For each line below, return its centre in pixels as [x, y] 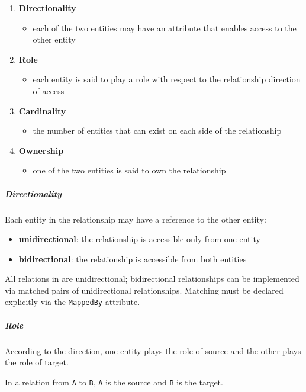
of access [49, 90]
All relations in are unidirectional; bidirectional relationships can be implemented [152, 279]
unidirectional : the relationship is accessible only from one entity [139, 239]
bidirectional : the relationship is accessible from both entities [133, 258]
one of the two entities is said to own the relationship [129, 170]
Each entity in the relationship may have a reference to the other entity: [136, 219]
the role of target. [37, 362]
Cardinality [42, 110]
